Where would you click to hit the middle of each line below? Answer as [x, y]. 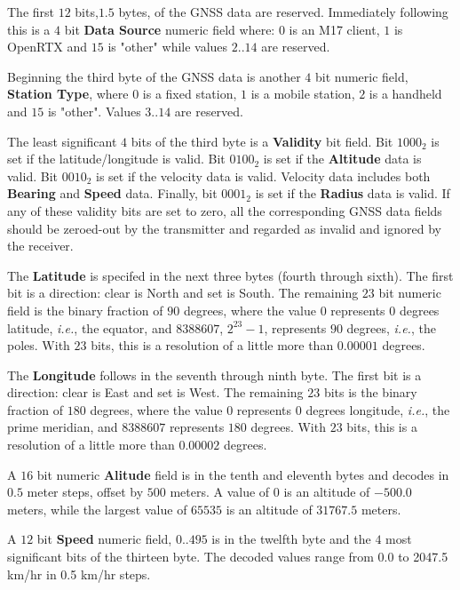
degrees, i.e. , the [391, 327]
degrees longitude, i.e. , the [378, 409]
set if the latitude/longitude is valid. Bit [116, 159]
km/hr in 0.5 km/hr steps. [79, 574]
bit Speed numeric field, [104, 539]
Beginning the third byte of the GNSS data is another [154, 76]
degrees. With [288, 427]
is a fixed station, [190, 94]
